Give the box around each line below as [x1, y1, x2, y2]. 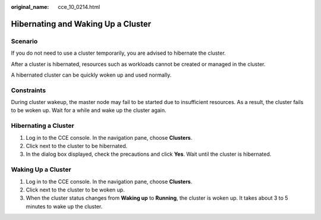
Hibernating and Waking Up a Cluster [11, 18, 152, 29]
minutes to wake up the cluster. [26, 203, 103, 210]
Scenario [11, 37, 38, 45]
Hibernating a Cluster [11, 122, 74, 130]
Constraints [11, 86, 46, 95]
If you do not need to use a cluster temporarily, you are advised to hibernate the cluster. [11, 49, 226, 56]
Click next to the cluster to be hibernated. [26, 143, 128, 149]
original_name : [11, 4, 49, 10]
